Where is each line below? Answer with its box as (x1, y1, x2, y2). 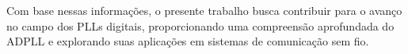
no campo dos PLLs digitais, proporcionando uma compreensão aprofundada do (6, 17, 395, 34)
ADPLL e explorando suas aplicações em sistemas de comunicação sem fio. (6, 33, 369, 49)
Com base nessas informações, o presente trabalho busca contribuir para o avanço (6, 2, 402, 18)
